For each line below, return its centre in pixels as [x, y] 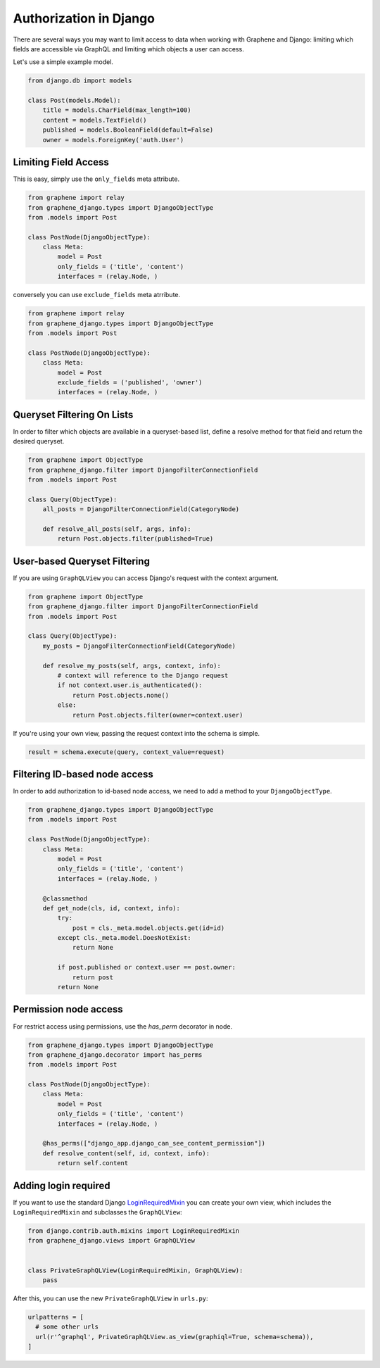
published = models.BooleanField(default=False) [128, 130]
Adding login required [62, 1185]
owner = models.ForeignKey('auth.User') [113, 140]
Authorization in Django [84, 18]
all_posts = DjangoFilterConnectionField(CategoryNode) [141, 509]
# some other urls [67, 1327]
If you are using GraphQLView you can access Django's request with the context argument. [146, 578]
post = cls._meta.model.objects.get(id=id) [148, 928]
